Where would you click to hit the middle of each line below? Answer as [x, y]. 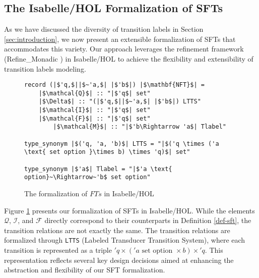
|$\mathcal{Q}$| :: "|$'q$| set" [94, 93]
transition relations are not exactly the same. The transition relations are [117, 230]
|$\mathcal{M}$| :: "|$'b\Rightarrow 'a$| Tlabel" [140, 127]
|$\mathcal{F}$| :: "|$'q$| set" [94, 118]
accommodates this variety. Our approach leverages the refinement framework [124, 49]
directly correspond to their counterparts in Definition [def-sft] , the [148, 220]
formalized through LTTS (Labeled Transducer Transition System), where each [125, 240]
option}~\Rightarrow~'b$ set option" [87, 177]
